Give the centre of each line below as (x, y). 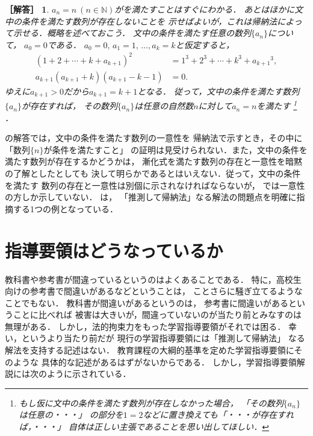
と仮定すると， (205, 44)
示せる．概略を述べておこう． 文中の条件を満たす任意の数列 (132, 33)
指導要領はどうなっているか (114, 250)
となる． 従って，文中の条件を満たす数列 (218, 91)
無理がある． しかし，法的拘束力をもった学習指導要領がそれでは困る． (145, 326)
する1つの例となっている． (65, 208)
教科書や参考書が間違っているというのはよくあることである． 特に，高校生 (153, 279)
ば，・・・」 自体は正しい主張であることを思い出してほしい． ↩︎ (144, 427)
